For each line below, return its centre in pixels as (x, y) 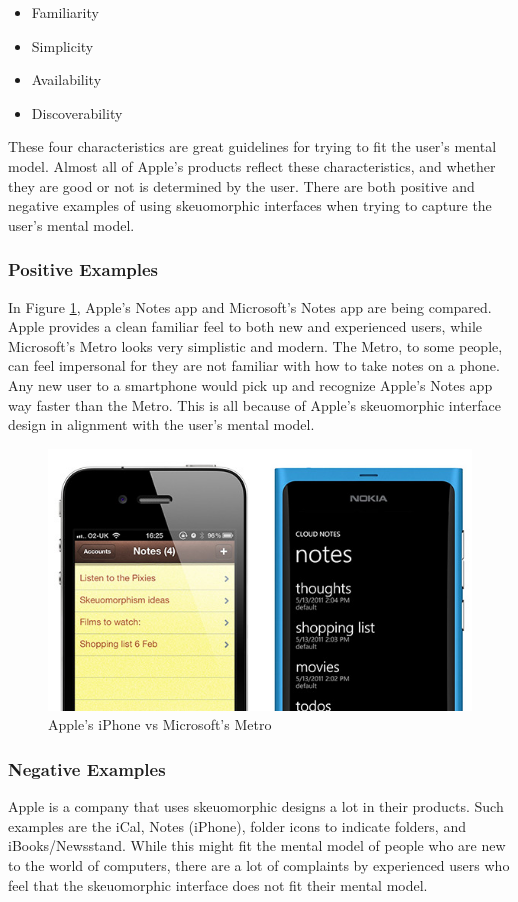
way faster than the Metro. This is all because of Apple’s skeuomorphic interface (254, 404)
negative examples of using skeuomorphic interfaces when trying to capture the (250, 205)
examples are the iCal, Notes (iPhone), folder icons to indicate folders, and (237, 825)
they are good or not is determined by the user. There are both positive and (241, 185)
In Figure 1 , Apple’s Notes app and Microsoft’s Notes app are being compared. (250, 306)
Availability (66, 79)
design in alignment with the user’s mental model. (161, 424)
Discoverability (77, 112)
